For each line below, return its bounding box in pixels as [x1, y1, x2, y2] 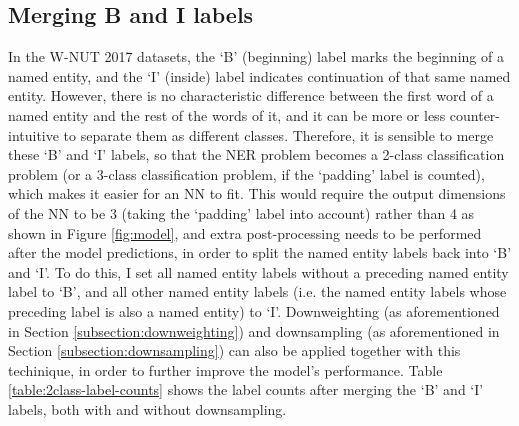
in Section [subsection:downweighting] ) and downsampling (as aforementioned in [8, 320, 500, 341]
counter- [449, 104, 501, 125]
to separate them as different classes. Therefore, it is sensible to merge [63, 124, 494, 145]
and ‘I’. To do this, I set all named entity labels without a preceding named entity [8, 261, 509, 282]
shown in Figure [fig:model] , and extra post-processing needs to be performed [8, 222, 482, 243]
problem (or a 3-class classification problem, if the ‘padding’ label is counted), [8, 163, 485, 184]
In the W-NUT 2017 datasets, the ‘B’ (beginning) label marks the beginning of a [8, 46, 504, 67]
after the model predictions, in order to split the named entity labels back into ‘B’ [8, 242, 512, 263]
